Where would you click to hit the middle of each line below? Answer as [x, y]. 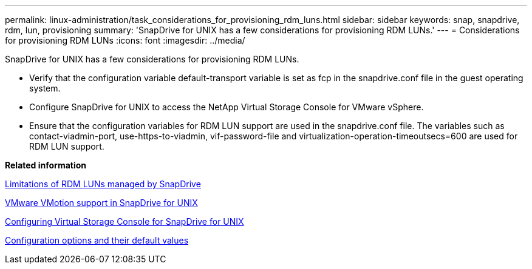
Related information [46, 165]
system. [45, 88]
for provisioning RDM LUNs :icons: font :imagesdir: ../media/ [125, 40]
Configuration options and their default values [97, 240]
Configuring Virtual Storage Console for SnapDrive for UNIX [124, 221]
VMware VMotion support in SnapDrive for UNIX [101, 203]
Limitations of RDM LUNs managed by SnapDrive [103, 184]
